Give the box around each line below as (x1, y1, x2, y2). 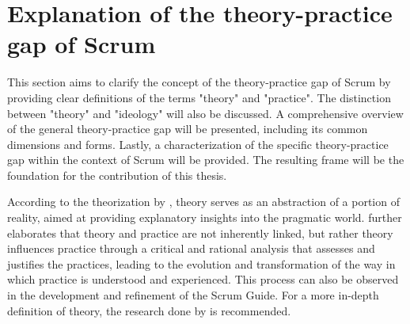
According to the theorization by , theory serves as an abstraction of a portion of (7, 193, 400, 210)
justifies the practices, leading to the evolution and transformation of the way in (7, 255, 396, 272)
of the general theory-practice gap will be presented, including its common (7, 120, 368, 137)
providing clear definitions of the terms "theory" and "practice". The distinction (7, 89, 391, 105)
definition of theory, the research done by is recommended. (7, 302, 291, 318)
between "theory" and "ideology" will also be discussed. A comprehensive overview (7, 105, 404, 121)
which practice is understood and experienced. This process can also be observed (7, 271, 399, 288)
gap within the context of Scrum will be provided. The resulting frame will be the (7, 151, 404, 168)
